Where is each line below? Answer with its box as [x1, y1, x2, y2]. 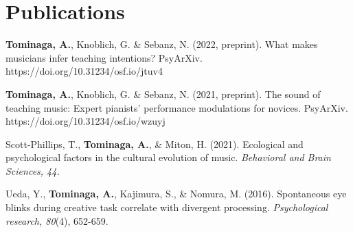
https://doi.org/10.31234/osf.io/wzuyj [5, 114, 166, 128]
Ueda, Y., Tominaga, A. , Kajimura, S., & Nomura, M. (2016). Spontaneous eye [5, 186, 347, 201]
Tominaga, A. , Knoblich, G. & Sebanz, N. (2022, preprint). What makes [5, 37, 318, 51]
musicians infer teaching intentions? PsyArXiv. [5, 50, 203, 64]
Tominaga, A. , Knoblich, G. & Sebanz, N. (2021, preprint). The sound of [5, 86, 321, 101]
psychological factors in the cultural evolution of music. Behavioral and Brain [5, 150, 331, 164]
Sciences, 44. [5, 163, 60, 177]
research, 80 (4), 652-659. [5, 213, 109, 228]
